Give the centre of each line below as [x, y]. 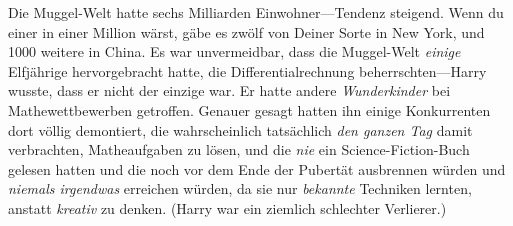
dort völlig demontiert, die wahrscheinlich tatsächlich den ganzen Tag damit [240, 129]
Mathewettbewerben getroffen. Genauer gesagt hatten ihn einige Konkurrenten [249, 109]
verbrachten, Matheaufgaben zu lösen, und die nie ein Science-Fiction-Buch [239, 149]
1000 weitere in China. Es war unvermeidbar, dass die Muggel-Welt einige [234, 51]
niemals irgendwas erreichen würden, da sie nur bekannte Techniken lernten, [240, 188]
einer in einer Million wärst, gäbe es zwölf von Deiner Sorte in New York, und [246, 31]
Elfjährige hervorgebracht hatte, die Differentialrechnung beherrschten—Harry [247, 70]
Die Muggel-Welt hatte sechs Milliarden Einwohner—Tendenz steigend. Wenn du [256, 12]
